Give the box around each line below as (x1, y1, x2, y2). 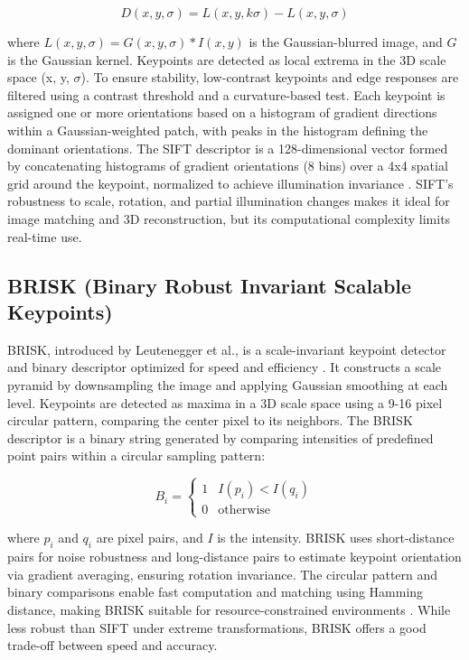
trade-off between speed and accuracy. (7, 636, 218, 655)
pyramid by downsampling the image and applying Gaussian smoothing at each (7, 375, 448, 394)
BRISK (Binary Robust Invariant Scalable (7, 271, 412, 299)
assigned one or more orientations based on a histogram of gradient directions (7, 103, 437, 122)
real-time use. (7, 227, 82, 246)
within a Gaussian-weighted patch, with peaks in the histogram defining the (7, 120, 428, 139)
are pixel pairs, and (96, 528, 203, 547)
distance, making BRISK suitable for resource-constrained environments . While (7, 600, 451, 619)
